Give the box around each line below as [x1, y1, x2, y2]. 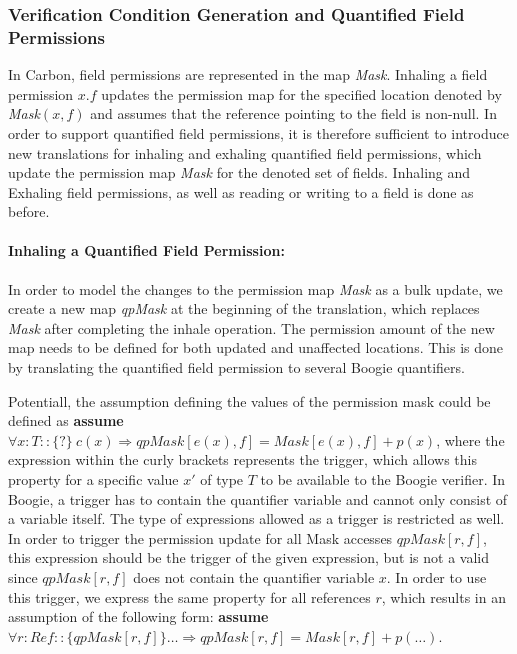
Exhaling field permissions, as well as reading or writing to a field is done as [8, 181, 474, 202]
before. [8, 201, 50, 222]
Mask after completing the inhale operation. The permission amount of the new [8, 317, 495, 338]
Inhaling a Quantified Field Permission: [8, 240, 285, 261]
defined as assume [8, 410, 124, 431]
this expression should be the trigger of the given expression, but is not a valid [8, 547, 489, 568]
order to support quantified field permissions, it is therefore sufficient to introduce [8, 122, 509, 143]
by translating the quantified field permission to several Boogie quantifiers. [8, 357, 465, 378]
